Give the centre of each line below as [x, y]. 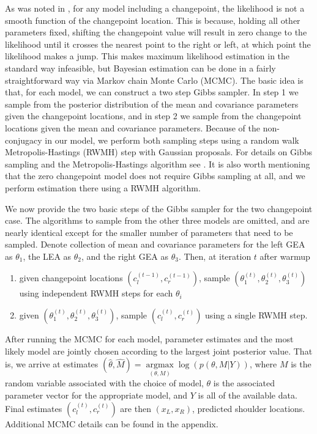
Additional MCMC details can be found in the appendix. [112, 423]
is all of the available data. [248, 395]
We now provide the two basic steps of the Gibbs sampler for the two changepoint [159, 208]
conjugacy [24, 140]
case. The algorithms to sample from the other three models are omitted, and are [157, 220]
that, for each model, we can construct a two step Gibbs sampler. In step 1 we [152, 92]
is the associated [244, 383]
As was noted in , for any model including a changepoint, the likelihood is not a [155, 8]
